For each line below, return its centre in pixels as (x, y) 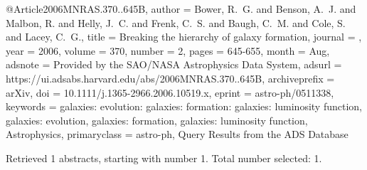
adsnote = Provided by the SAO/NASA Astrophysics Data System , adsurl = (174, 64)
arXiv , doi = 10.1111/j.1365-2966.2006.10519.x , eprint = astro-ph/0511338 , (170, 92)
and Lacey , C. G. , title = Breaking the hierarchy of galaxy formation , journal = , (184, 37)
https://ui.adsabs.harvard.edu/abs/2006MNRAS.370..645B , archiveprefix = (170, 78)
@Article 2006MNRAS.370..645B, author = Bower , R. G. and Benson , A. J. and (181, 9)
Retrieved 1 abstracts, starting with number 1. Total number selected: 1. (164, 158)
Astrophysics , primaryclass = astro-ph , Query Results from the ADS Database (177, 134)
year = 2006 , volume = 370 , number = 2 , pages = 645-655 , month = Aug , (168, 50)
